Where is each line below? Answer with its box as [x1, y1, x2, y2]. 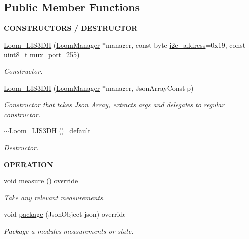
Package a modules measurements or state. [4, 225, 134, 236]
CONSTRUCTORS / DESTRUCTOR [4, 23, 138, 33]
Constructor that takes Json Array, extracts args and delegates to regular [4, 99, 225, 110]
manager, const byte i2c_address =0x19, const [106, 39, 246, 50]
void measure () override [4, 176, 78, 186]
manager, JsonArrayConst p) [106, 82, 194, 93]
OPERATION [4, 159, 53, 169]
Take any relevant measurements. [4, 192, 105, 202]
